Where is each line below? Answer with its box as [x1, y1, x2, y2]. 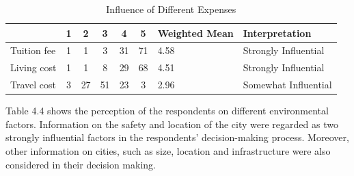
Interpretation [243, 25, 312, 40]
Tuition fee [10, 43, 56, 58]
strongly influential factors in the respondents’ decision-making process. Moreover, [5, 130, 349, 144]
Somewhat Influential [243, 77, 332, 92]
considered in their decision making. [5, 157, 156, 171]
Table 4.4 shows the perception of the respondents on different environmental [5, 103, 329, 118]
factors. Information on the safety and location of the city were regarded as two [5, 116, 338, 131]
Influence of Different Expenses [106, 2, 236, 16]
